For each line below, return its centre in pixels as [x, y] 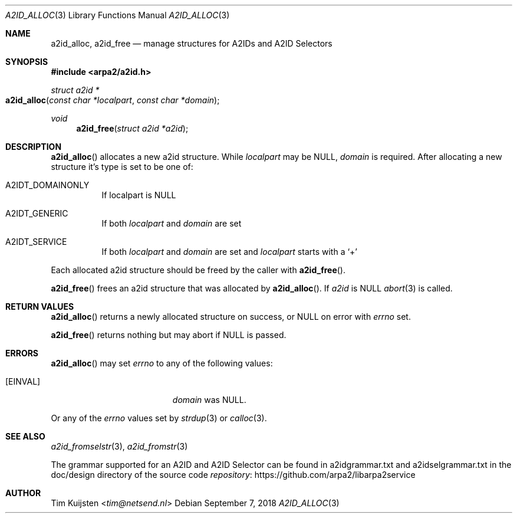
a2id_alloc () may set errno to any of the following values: [162, 363]
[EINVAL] [23, 381]
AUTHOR [23, 493]
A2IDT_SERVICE [36, 242]
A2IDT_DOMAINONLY [47, 185]
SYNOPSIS [27, 62]
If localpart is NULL [139, 195]
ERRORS [22, 353]
